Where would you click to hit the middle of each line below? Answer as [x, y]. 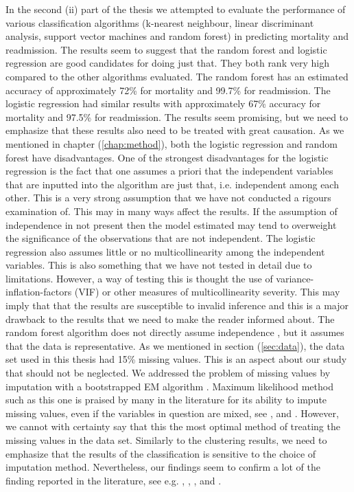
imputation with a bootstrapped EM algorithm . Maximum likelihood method [169, 386]
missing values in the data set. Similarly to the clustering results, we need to [166, 440]
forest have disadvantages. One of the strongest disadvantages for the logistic [167, 157]
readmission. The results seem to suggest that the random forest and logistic [166, 49]
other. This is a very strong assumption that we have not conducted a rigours [168, 198]
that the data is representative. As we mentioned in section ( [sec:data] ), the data [175, 345]
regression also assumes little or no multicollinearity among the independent [165, 251]
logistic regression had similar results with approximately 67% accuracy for [163, 103]
